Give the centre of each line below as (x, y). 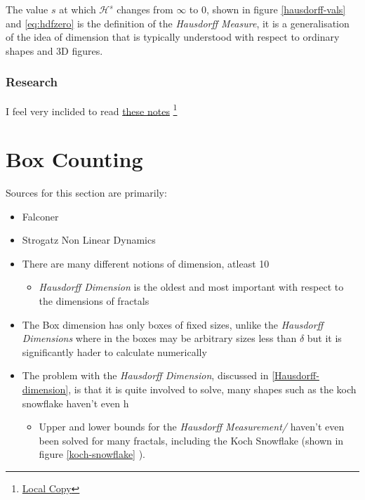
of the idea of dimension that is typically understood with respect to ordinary (173, 37)
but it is (324, 338)
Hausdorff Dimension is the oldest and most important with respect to (191, 287)
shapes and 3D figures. (54, 50)
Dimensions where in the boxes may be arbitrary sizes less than (159, 338)
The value (27, 9)
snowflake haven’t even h (75, 403)
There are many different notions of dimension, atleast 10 (146, 263)
